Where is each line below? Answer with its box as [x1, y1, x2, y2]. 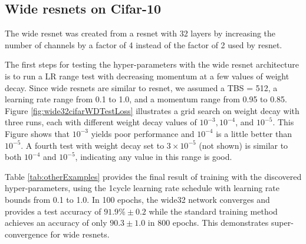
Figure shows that [5, 127, 70, 139]
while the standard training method [149, 205, 278, 217]
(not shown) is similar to [199, 139, 288, 151]
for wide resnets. [50, 228, 110, 240]
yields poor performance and [91, 127, 195, 139]
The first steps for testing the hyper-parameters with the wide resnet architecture [5, 58, 299, 71]
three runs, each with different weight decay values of [5, 116, 197, 128]
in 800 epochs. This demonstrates [147, 216, 269, 229]
